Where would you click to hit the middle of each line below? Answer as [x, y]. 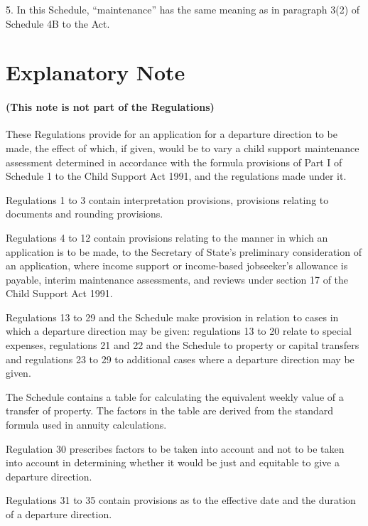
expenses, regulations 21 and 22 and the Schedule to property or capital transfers [183, 345]
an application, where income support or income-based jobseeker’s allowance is [177, 265]
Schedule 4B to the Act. [58, 23]
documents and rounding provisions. [85, 214]
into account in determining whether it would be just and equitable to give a [173, 462]
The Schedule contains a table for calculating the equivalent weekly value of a [175, 396]
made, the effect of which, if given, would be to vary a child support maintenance [183, 147]
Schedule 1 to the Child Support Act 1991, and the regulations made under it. [176, 176]
